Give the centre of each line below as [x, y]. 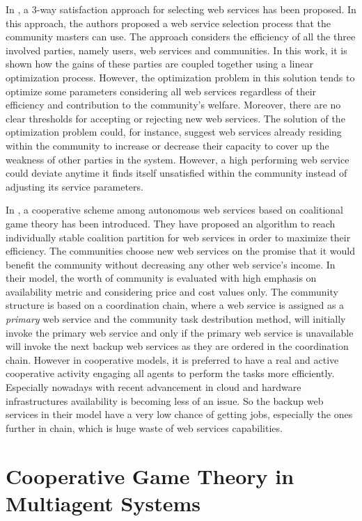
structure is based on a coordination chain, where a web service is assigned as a [175, 305]
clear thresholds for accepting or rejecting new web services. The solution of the [175, 118]
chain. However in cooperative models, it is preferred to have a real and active [172, 359]
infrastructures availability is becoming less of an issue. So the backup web [165, 400]
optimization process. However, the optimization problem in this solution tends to [180, 77]
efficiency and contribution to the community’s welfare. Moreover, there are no [173, 105]
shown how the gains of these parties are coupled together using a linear [159, 64]
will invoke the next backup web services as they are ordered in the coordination [177, 346]
